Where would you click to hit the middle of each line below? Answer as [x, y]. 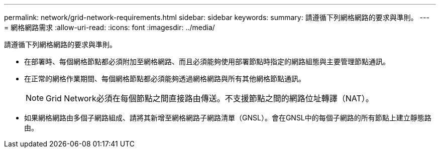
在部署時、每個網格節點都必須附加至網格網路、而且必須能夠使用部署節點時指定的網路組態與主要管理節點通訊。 [207, 61]
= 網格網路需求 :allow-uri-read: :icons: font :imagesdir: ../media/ [109, 27]
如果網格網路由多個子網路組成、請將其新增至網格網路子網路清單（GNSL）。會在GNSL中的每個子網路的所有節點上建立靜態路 [228, 118]
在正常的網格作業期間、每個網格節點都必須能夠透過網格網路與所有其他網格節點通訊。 [165, 79]
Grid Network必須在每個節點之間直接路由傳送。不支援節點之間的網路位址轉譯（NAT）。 [210, 98]
